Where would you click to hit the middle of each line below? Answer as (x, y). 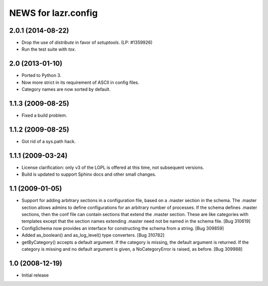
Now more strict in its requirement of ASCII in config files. (80, 82)
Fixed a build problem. (44, 115)
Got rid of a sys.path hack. (49, 141)
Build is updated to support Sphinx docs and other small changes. (89, 174)
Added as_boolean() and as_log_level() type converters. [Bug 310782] (93, 235)
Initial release (35, 275)
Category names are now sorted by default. (66, 89)
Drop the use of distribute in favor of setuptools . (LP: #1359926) (87, 43)
